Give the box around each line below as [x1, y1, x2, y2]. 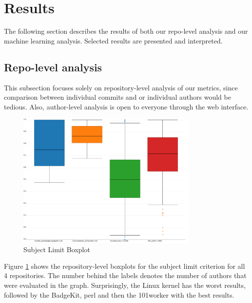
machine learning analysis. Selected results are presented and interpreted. [4, 35, 223, 45]
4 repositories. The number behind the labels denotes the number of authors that [4, 270, 247, 281]
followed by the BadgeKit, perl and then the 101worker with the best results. [4, 289, 234, 300]
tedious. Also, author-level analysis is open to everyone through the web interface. [4, 101, 249, 111]
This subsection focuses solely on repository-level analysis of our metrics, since [4, 82, 238, 92]
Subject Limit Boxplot [23, 244, 90, 255]
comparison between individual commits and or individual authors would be [4, 92, 231, 102]
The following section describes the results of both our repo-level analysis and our [4, 26, 248, 36]
